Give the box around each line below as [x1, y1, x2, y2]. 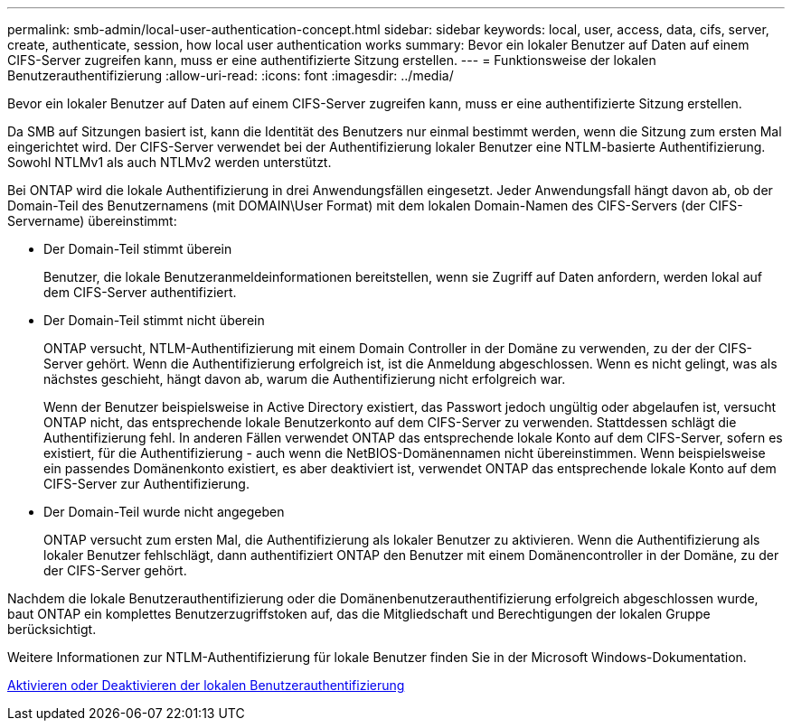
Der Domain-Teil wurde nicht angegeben [43, 504, 285, 519]
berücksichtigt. [7, 621, 97, 637]
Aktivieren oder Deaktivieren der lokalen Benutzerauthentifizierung [7, 677, 405, 693]
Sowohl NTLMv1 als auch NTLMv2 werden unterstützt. [7, 154, 332, 170]
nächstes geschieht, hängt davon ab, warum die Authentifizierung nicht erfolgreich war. [43, 371, 566, 387]
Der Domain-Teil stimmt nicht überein [43, 313, 265, 328]
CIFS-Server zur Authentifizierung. [43, 476, 250, 491]
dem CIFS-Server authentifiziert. [43, 285, 237, 300]
